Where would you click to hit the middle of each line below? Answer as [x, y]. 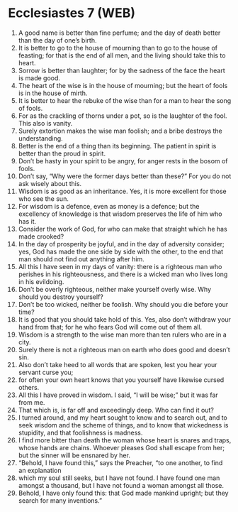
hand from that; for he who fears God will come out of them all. [110, 327]
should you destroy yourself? [61, 297]
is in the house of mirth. [53, 93]
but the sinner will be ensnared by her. [74, 455]
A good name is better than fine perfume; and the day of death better [119, 33]
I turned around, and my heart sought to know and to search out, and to [123, 418]
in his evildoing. [41, 281]
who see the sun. [44, 198]
